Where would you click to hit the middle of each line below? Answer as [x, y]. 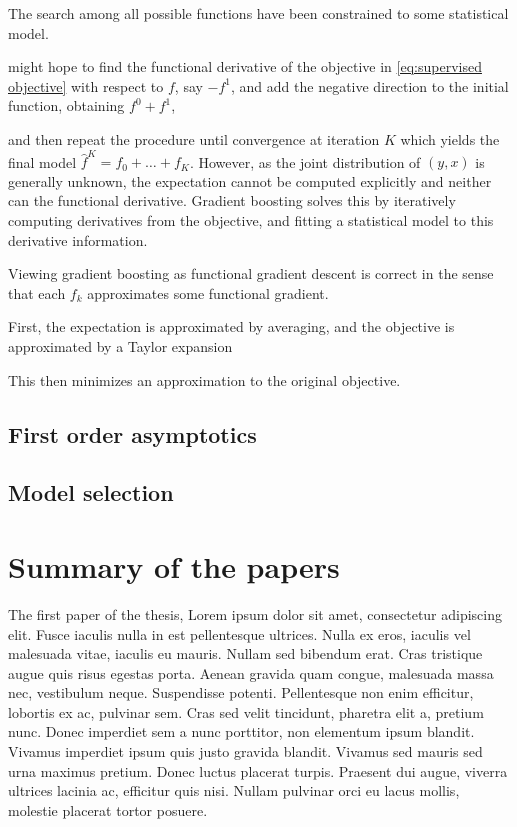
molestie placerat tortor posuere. [108, 809]
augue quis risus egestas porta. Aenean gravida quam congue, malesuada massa [251, 672]
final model [42, 161]
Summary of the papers [174, 565]
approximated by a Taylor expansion [120, 346]
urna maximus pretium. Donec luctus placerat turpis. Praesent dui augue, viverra [258, 770]
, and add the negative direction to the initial [370, 85]
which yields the [450, 138]
